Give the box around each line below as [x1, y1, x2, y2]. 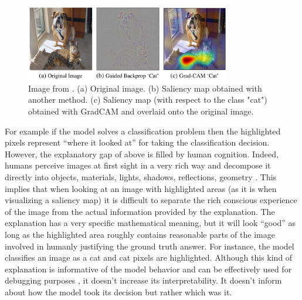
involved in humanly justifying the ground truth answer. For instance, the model [5, 240, 294, 252]
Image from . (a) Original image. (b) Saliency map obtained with [28, 82, 262, 94]
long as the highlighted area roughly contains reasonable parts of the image [5, 228, 275, 240]
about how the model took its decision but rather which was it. [5, 285, 232, 298]
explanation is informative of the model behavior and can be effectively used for [5, 262, 292, 275]
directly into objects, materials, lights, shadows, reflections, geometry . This [5, 170, 277, 183]
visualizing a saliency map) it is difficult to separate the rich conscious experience [5, 194, 297, 206]
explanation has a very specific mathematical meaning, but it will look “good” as [5, 217, 296, 229]
